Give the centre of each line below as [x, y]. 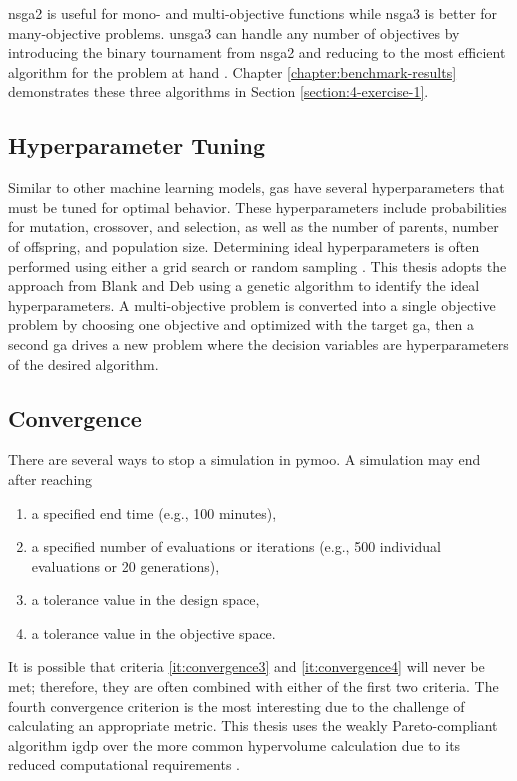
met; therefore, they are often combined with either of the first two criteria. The [253, 686]
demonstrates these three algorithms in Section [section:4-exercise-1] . [218, 91]
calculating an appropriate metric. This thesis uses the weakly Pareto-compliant [253, 725]
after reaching [50, 478]
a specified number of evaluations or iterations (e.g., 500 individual [236, 546]
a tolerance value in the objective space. [153, 632]
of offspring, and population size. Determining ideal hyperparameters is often [244, 245]
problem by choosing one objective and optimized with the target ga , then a [241, 324]
